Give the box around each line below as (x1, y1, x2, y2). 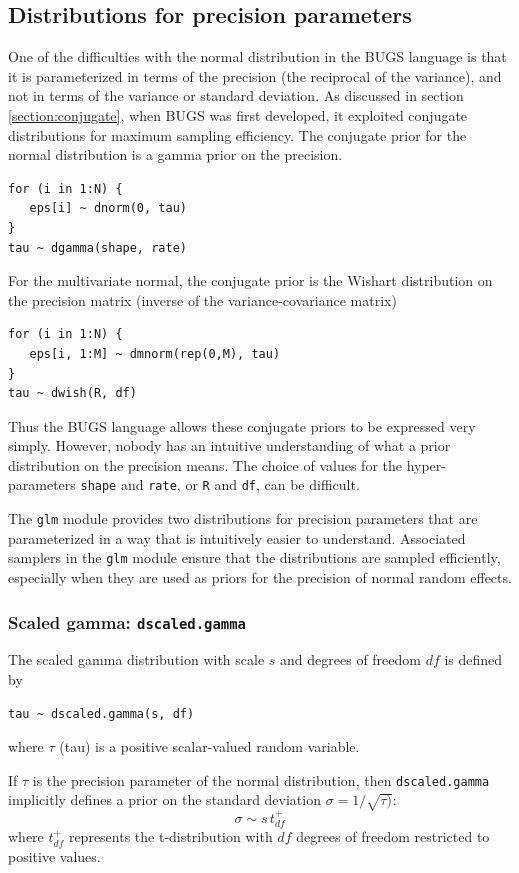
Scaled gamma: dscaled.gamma (8, 609, 246, 634)
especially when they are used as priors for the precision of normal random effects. (8, 567, 512, 588)
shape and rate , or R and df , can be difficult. (80, 474, 360, 495)
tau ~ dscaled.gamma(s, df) (8, 706, 195, 721)
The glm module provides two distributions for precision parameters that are (8, 508, 478, 529)
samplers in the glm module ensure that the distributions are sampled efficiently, (8, 547, 501, 568)
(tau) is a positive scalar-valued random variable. (59, 736, 360, 757)
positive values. (8, 846, 101, 867)
